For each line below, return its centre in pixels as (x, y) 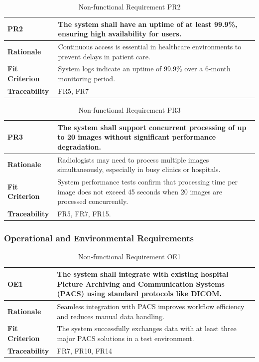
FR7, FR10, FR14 (85, 350)
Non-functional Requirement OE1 (129, 257)
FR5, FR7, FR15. (84, 214)
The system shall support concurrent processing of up (152, 127)
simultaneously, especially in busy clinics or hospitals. (139, 169)
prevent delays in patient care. (104, 56)
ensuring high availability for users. (120, 34)
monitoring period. (87, 79)
